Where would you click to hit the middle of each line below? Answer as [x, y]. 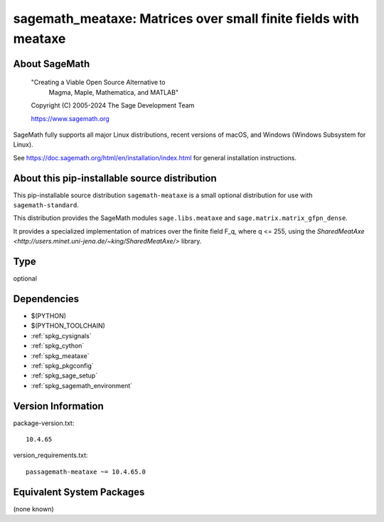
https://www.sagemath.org [70, 118]
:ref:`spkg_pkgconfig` [62, 365]
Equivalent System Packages [79, 492]
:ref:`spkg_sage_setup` [64, 376]
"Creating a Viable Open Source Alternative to [98, 83]
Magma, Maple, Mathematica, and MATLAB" [114, 92]
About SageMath [52, 64]
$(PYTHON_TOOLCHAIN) [68, 326]
